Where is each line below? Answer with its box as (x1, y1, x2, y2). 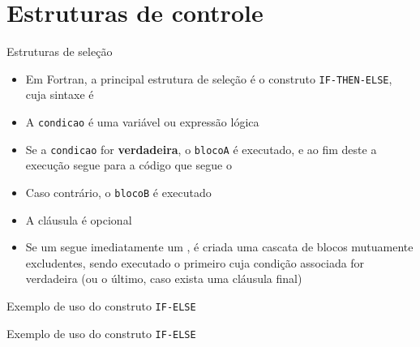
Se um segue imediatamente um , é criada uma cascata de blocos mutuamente (25, 238, 414, 255)
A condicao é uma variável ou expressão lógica (25, 113, 259, 130)
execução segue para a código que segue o (25, 156, 232, 173)
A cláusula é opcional (25, 211, 132, 228)
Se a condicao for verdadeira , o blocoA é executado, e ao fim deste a (25, 140, 377, 157)
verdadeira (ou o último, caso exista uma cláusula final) (25, 270, 302, 287)
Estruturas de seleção (6, 43, 113, 60)
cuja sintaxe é (25, 86, 94, 103)
